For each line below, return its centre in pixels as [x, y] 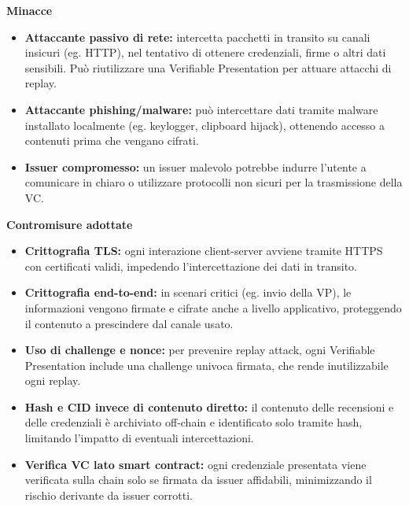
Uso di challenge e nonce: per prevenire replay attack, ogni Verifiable [200, 350]
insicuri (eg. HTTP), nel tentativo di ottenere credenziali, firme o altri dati [205, 52]
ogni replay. [53, 380]
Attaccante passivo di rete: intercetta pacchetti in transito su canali [197, 37]
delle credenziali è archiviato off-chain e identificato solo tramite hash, [193, 422]
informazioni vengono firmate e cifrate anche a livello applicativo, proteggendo [213, 307]
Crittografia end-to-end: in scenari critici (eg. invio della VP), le [188, 292]
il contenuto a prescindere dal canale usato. [129, 323]
